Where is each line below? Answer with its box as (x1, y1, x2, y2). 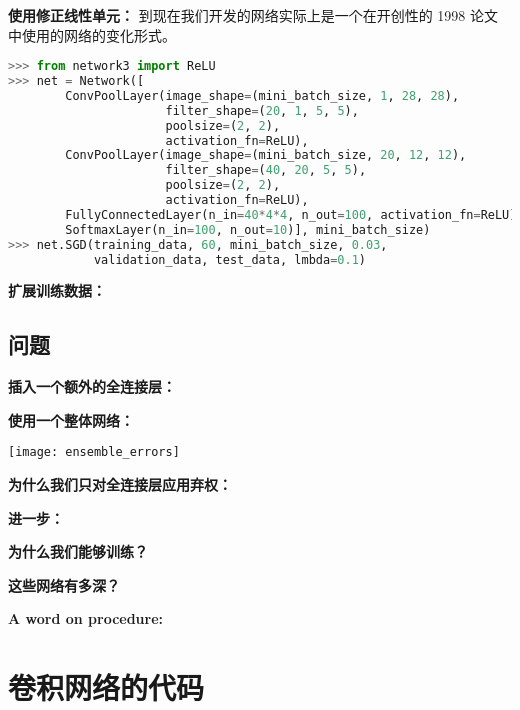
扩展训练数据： (8, 280, 106, 301)
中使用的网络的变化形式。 (8, 24, 176, 45)
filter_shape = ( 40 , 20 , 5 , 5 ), (165, 163, 367, 178)
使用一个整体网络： (8, 409, 134, 430)
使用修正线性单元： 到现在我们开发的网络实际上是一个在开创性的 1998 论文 (8, 5, 498, 25)
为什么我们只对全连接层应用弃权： (8, 474, 232, 495)
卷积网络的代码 (8, 667, 205, 708)
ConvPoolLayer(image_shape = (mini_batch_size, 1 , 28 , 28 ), (65, 88, 460, 103)
